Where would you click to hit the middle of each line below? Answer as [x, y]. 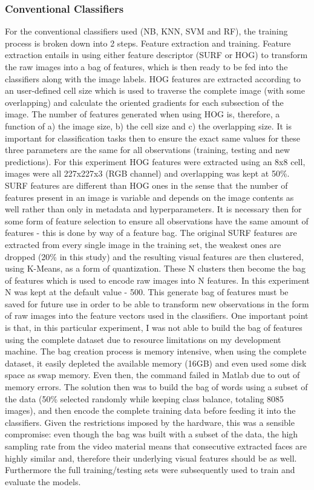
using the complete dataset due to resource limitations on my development [143, 339]
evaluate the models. [43, 481]
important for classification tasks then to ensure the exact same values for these [152, 138]
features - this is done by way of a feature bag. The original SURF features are [151, 233]
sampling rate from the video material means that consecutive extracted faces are [156, 446]
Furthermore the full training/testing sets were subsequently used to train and [150, 470]
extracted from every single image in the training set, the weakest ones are [143, 244]
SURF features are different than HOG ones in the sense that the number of [146, 185]
